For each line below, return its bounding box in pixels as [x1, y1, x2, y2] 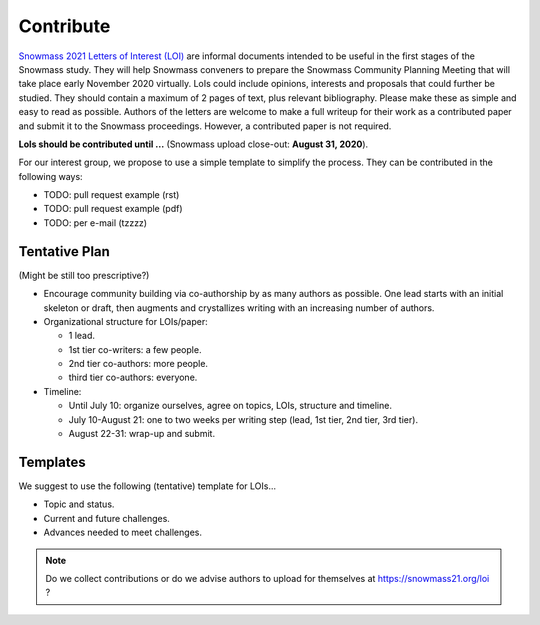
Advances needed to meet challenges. [43, 526, 202, 539]
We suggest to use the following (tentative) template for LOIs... [18, 480, 277, 492]
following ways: [18, 170, 84, 182]
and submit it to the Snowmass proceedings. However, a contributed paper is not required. [18, 120, 392, 132]
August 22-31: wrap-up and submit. [68, 428, 215, 440]
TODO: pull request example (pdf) [43, 203, 184, 215]
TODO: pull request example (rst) [43, 189, 180, 201]
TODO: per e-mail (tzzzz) [43, 216, 148, 229]
